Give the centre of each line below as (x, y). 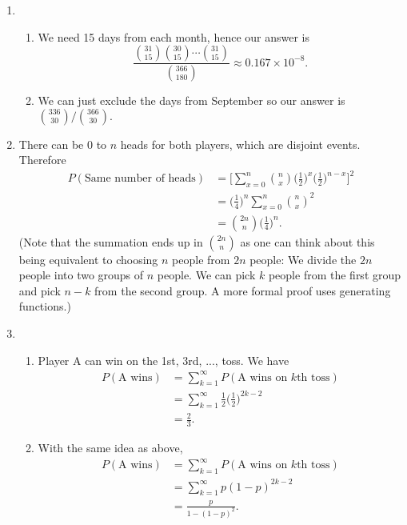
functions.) (45, 306)
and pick (40, 290)
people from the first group (335, 275)
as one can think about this (307, 241)
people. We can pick (206, 275)
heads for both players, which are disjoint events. (240, 144)
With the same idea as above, (110, 448)
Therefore (42, 160)
